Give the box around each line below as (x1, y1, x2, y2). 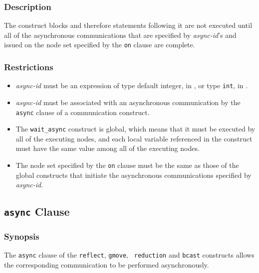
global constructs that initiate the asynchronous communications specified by (15, 169, 252, 180)
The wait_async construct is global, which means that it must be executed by (15, 124, 256, 134)
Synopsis (4, 230, 39, 243)
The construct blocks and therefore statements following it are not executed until (4, 20, 253, 30)
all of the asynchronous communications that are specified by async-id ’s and (4, 29, 237, 40)
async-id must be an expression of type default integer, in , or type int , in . (15, 80, 248, 91)
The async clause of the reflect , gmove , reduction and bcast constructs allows (4, 250, 255, 260)
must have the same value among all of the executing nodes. (15, 143, 200, 153)
